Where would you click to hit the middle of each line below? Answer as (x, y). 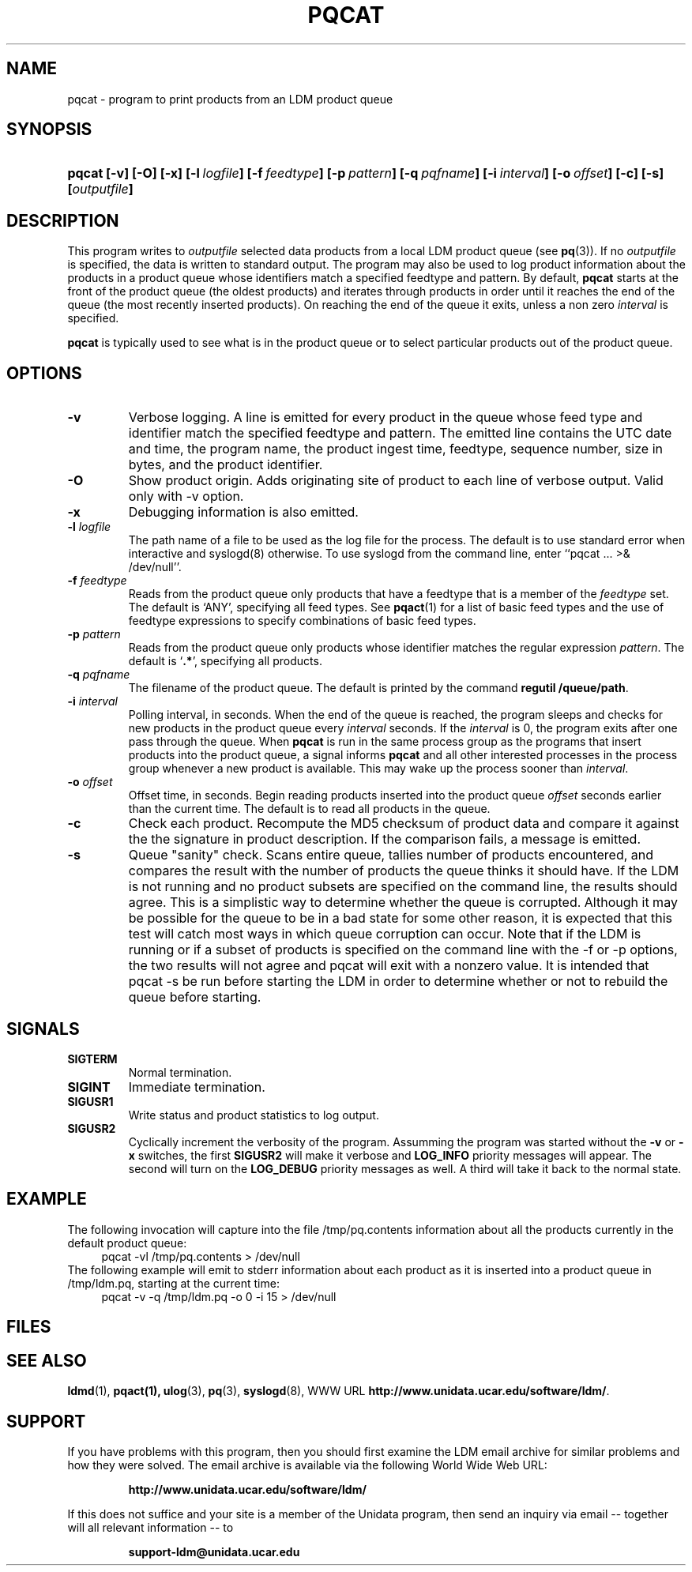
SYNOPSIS (49, 130)
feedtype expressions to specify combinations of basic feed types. (302, 621)
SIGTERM (92, 1059)
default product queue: (127, 1243)
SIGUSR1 (90, 1101)
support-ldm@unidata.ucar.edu (214, 1551)
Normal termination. (180, 1072)
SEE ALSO (47, 1360)
